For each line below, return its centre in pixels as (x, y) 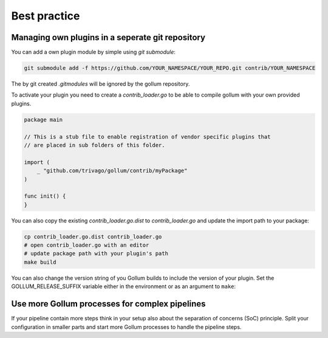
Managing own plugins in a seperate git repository (108, 37)
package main (43, 119)
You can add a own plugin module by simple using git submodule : (94, 52)
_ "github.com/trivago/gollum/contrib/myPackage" (112, 171)
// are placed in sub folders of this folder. (94, 145)
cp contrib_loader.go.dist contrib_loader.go (93, 236)
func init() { (45, 196)
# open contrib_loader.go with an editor (87, 245)
